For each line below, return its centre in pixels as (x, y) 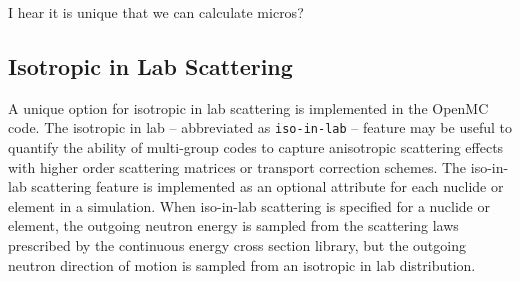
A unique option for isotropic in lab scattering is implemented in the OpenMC (248, 107)
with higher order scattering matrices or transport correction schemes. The (237, 166)
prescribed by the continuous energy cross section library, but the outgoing (237, 245)
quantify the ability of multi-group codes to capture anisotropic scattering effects (256, 147)
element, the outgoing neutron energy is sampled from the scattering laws (233, 225)
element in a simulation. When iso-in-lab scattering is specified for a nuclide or (249, 205)
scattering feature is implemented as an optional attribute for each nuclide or (267, 186)
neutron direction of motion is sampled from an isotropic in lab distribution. (242, 264)
